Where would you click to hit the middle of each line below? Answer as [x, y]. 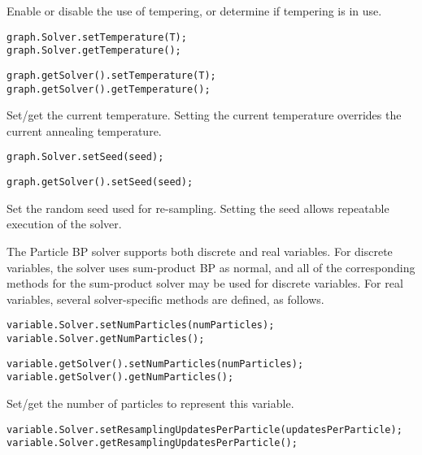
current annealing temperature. [84, 130]
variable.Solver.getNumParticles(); [106, 338]
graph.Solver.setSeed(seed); [85, 157]
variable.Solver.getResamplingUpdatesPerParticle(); [152, 443]
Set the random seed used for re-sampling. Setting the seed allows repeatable [198, 208]
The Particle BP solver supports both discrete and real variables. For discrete [200, 251]
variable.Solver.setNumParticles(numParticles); [141, 325]
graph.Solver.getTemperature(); [94, 51]
